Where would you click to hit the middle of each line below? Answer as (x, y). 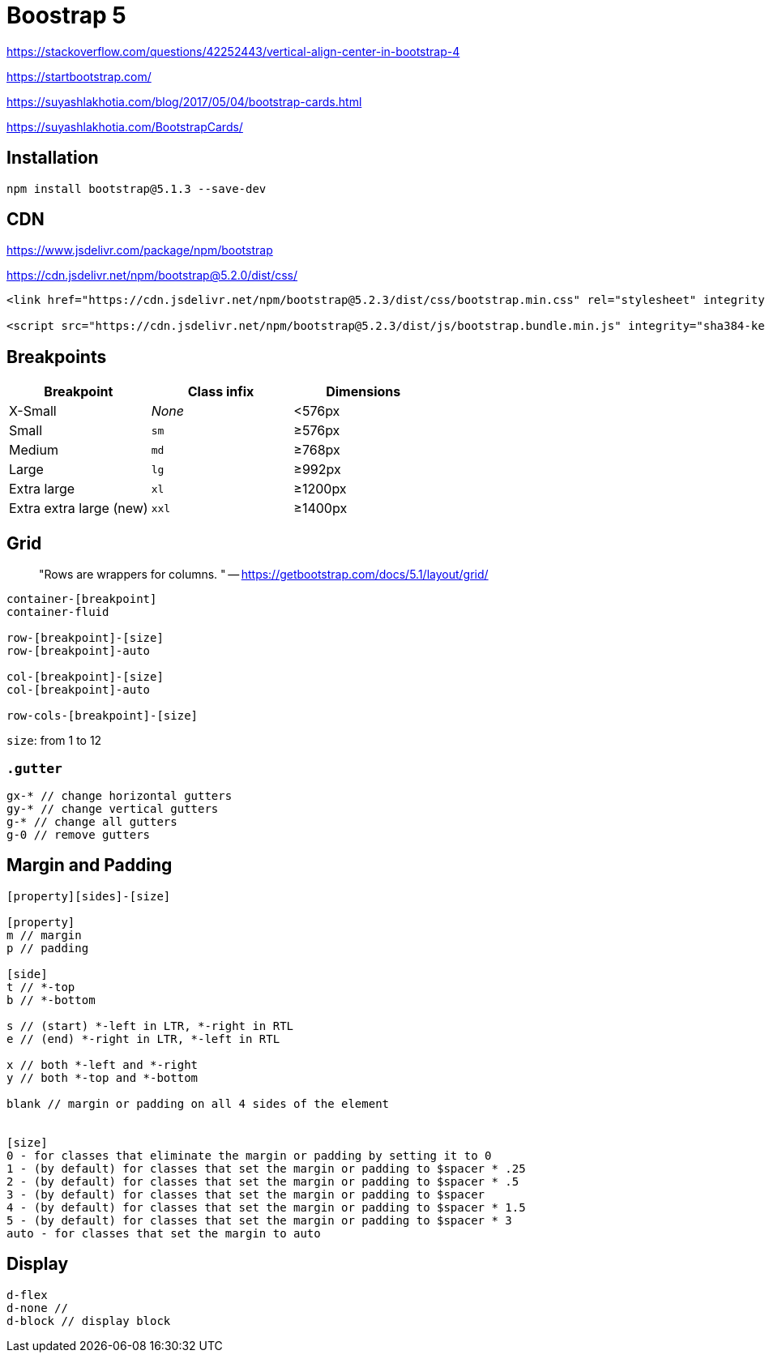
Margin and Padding (90, 865)
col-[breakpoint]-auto (79, 690)
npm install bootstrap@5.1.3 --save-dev (137, 188)
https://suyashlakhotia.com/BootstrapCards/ (125, 126)
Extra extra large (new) (79, 509)
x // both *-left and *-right (103, 1064)
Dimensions (363, 392)
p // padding (48, 948)
